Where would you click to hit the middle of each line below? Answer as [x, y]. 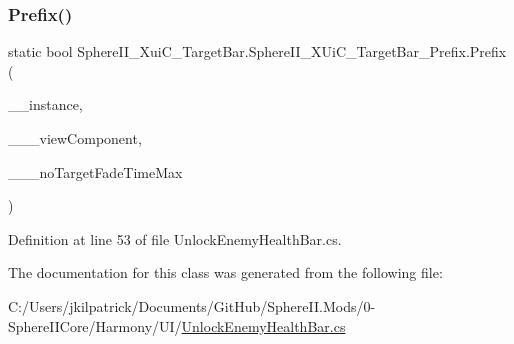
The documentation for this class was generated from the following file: [225, 272]
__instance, [45, 104]
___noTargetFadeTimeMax [95, 171]
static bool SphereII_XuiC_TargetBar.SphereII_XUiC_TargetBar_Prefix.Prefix [257, 51]
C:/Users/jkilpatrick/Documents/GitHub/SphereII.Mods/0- [192, 305]
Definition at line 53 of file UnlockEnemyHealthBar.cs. [175, 238]
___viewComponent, [75, 138]
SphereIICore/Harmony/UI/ [95, 325]
